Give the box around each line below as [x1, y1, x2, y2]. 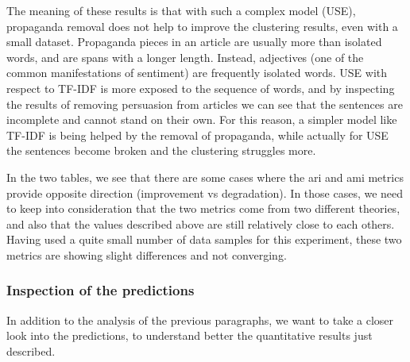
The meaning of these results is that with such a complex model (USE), [6, 2, 356, 18]
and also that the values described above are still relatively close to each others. [6, 215, 395, 232]
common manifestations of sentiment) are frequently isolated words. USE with [6, 64, 388, 81]
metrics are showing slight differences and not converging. [6, 246, 287, 263]
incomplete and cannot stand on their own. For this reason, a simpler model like [6, 111, 397, 128]
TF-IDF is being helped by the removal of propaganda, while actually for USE [6, 126, 389, 143]
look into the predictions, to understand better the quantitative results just [6, 327, 373, 344]
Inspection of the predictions [6, 280, 195, 300]
